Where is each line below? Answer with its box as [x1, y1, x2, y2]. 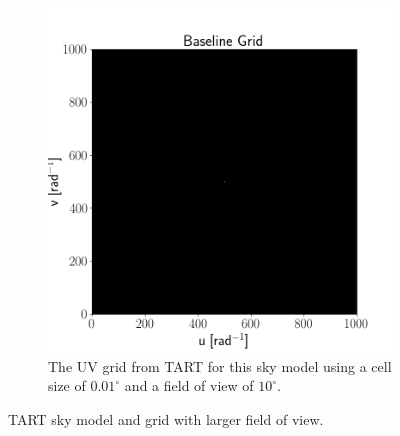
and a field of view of [124, 375, 254, 396]
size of [48, 375, 86, 396]
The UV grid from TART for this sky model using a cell [48, 355, 392, 376]
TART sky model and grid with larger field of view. [8, 408, 324, 429]
